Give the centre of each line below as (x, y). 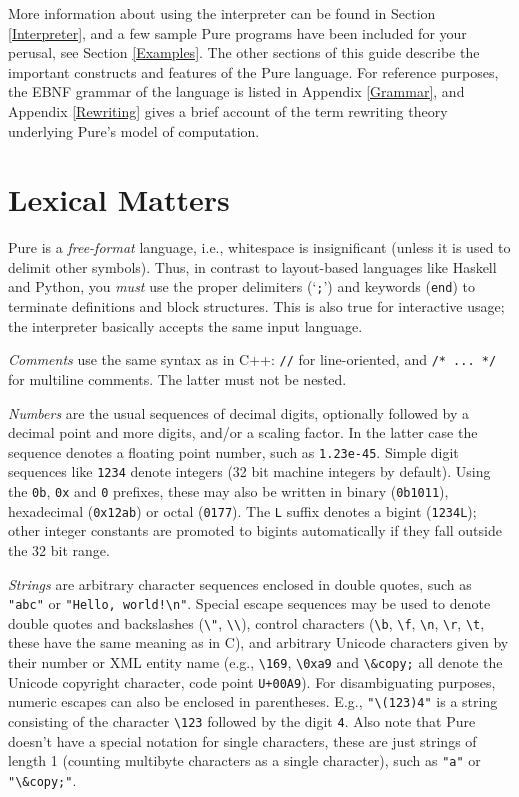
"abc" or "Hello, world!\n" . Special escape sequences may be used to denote (249, 603)
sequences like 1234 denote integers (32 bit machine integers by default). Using (249, 471)
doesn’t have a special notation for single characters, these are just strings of (242, 740)
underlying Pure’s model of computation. (134, 130)
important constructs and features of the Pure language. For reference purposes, (253, 71)
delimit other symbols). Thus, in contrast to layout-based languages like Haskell (252, 266)
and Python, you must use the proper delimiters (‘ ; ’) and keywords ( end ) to (241, 286)
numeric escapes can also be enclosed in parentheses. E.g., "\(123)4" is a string (253, 701)
